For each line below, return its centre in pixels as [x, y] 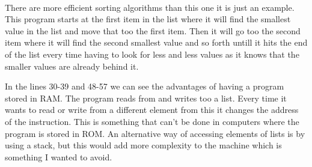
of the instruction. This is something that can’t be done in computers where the [152, 121]
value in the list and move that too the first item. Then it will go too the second [153, 30]
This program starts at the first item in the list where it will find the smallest [148, 19]
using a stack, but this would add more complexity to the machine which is [143, 145]
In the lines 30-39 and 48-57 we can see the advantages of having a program [145, 86]
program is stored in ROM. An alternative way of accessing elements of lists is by [155, 133]
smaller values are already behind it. [72, 66]
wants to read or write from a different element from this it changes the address [152, 110]
